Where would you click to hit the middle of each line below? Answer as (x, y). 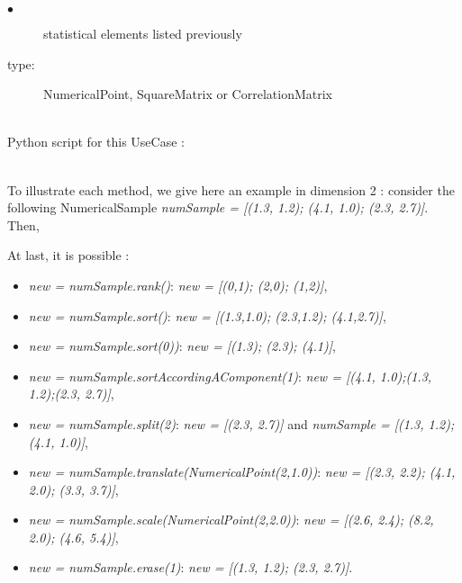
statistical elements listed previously (143, 33)
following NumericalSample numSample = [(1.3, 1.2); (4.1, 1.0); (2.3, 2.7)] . (218, 207)
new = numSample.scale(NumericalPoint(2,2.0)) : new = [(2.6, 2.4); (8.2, (231, 520)
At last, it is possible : (68, 255)
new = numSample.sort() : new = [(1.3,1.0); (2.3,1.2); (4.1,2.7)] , (207, 315)
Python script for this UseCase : (96, 142)
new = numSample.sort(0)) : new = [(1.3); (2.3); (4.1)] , (182, 346)
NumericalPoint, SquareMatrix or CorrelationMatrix (188, 94)
